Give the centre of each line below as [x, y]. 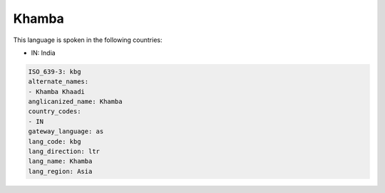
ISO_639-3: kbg [55, 72]
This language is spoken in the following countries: [88, 40]
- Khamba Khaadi [57, 92]
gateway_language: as [66, 131]
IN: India [43, 53]
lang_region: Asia [60, 171]
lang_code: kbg [55, 141]
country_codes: [55, 111]
